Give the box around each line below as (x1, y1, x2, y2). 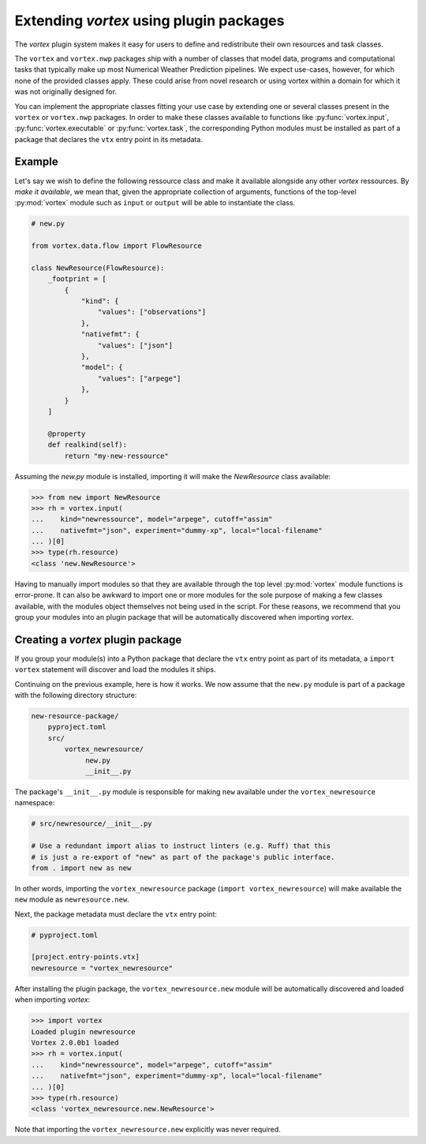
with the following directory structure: (14, 691, 137, 700)
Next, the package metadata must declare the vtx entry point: (14, 909, 217, 919)
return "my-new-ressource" (64, 451, 169, 460)
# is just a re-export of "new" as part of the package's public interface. (31, 853, 335, 861)
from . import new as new (31, 863, 132, 872)
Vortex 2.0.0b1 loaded (31, 1038, 119, 1048)
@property (47, 429, 86, 438)
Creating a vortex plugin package (14, 632, 182, 647)
